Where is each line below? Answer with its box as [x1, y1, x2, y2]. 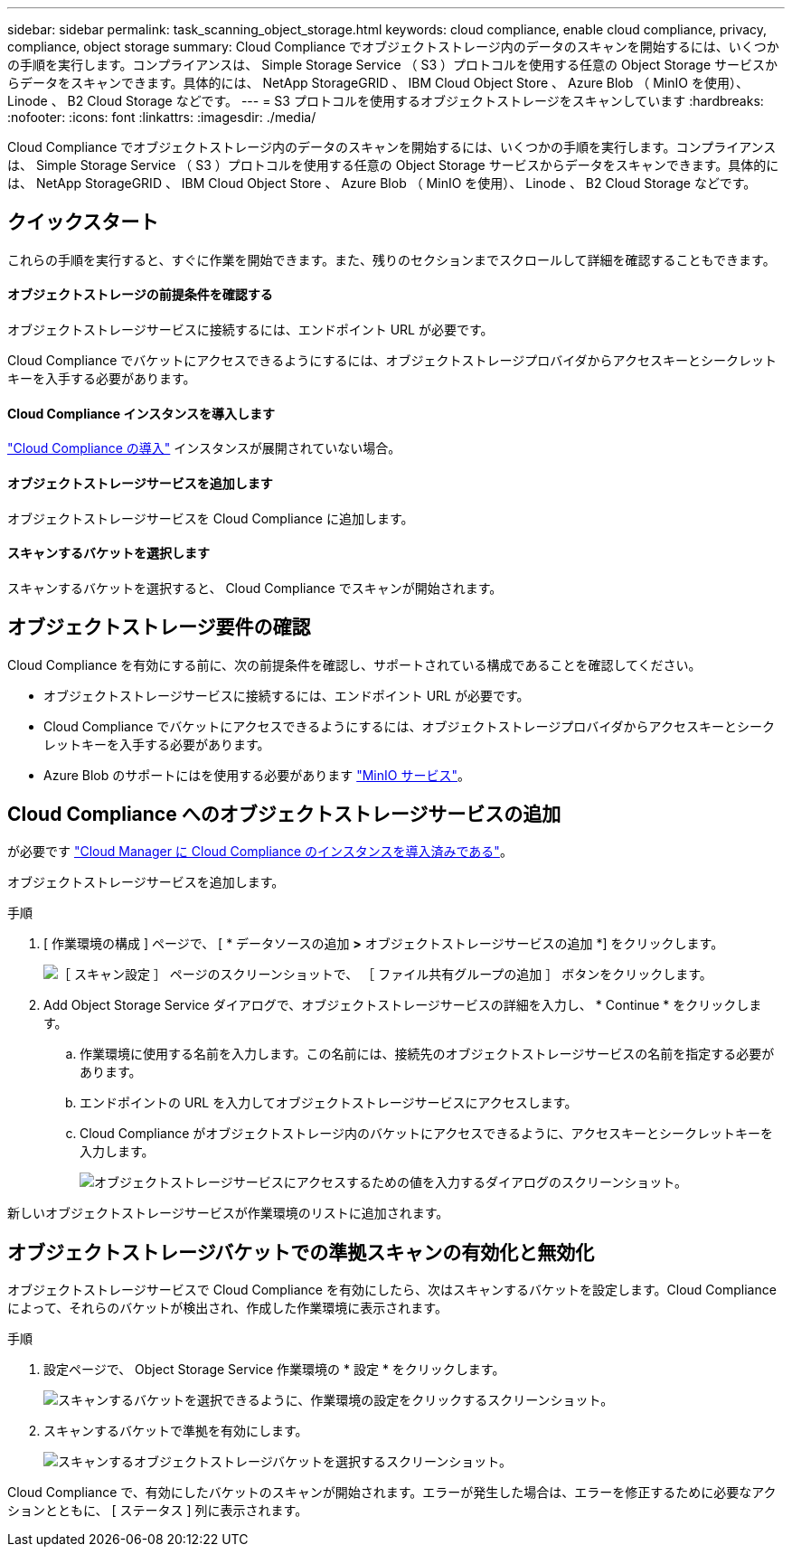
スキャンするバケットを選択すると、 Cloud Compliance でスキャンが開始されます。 [7, 579, 503, 596]
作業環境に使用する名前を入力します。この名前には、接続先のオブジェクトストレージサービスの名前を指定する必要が [80, 1046, 775, 1062]
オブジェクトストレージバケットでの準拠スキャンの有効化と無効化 [7, 1240, 595, 1264]
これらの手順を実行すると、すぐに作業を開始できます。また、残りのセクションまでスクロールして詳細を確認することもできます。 [7, 251, 776, 268]
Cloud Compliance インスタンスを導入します [7, 405, 275, 421]
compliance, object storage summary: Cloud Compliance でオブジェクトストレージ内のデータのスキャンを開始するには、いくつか [7, 39, 779, 54]
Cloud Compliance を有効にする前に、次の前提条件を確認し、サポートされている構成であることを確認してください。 [7, 656, 702, 673]
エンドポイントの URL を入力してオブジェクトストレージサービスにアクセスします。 [80, 1095, 578, 1111]
